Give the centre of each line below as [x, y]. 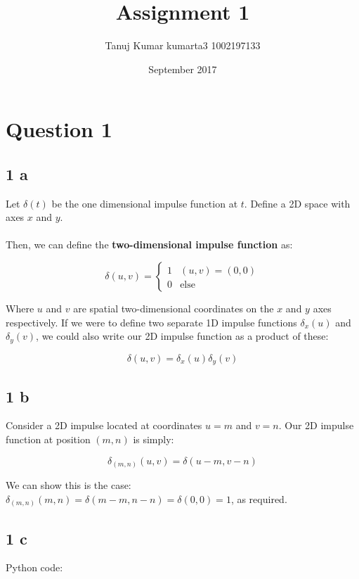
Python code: [34, 567]
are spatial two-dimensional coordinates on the [174, 308]
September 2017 [183, 69]
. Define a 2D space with [297, 203]
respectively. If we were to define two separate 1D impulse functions [151, 322]
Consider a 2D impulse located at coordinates [104, 425]
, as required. [259, 498]
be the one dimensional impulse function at [145, 203]
